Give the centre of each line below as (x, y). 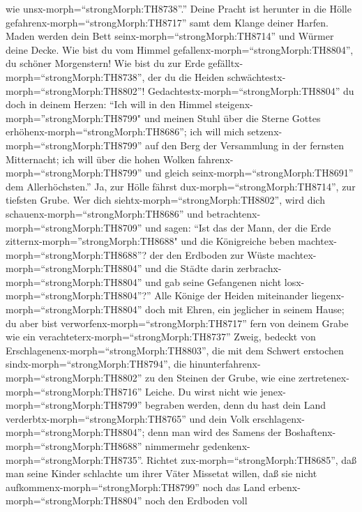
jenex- (273, 391)
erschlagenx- (279, 418)
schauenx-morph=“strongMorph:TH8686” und (105, 213)
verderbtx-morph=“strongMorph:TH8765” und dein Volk (128, 418)
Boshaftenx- (310, 432)
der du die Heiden (186, 76)
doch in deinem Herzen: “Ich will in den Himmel (109, 104)
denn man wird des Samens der (215, 432)
